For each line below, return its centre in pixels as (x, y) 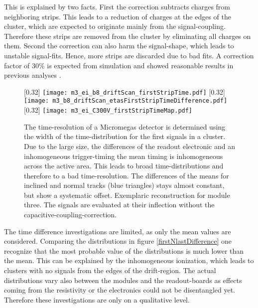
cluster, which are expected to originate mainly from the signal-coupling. (115, 26)
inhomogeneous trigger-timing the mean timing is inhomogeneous (124, 156)
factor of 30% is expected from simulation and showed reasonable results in (119, 65)
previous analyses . (33, 75)
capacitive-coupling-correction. (70, 215)
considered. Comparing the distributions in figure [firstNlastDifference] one (118, 241)
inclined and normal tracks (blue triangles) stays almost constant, (124, 185)
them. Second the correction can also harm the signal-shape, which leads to (119, 46)
